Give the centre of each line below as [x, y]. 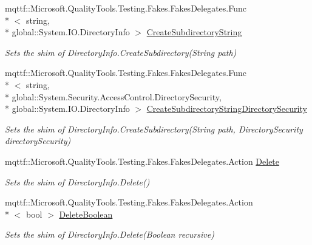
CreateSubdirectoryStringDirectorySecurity [227, 109]
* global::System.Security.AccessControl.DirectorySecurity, [113, 96]
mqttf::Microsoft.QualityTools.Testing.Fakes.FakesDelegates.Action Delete [142, 161]
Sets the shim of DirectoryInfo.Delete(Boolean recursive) [110, 234]
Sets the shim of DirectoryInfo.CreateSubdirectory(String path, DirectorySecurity [154, 129]
